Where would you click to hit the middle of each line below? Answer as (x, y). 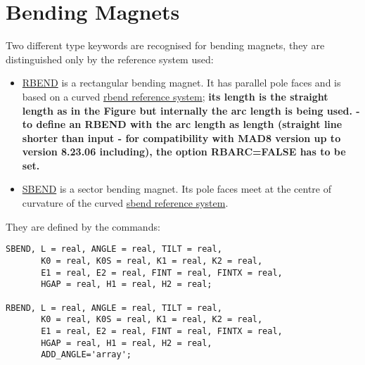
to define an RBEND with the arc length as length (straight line (182, 124)
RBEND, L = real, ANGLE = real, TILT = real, (114, 308)
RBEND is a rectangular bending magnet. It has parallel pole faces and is (181, 83)
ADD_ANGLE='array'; (86, 355)
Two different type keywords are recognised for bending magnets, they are (165, 45)
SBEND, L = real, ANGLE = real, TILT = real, (114, 249)
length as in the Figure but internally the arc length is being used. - (191, 110)
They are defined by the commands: (83, 226)
